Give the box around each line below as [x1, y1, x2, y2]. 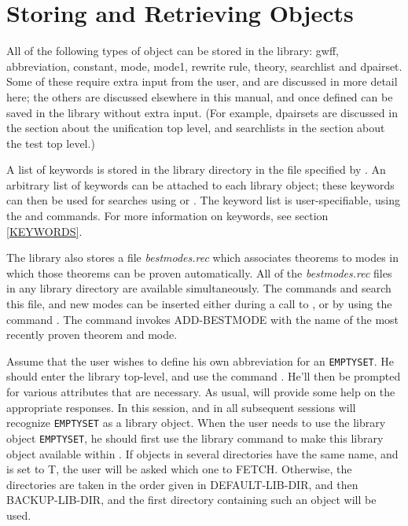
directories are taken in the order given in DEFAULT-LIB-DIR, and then [6, 476, 358, 492]
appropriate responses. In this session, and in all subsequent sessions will [6, 399, 356, 415]
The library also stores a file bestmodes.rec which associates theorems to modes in [6, 249, 399, 266]
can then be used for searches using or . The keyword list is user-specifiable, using [6, 192, 400, 208]
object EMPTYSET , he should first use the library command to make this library [6, 429, 384, 446]
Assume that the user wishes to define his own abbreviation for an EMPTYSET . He [6, 352, 395, 369]
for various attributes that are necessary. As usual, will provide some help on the [6, 384, 395, 400]
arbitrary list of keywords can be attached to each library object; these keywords [6, 176, 395, 193]
